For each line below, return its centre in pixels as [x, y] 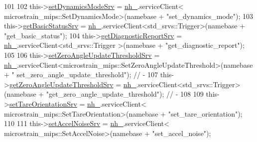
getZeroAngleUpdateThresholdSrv [61, 84]
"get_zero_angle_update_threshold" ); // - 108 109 [125, 94]
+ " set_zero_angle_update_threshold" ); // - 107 [81, 74]
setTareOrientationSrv [43, 103]
